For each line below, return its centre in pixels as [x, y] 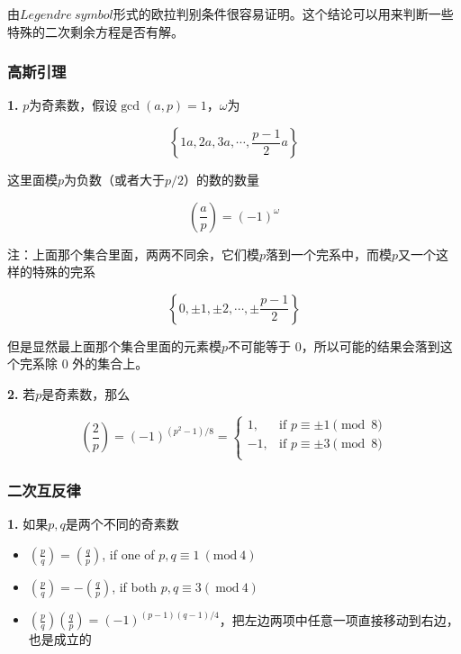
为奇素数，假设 [73, 105]
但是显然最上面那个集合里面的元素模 [114, 345]
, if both [134, 586]
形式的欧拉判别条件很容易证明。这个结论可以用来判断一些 [283, 14]
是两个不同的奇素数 [122, 524]
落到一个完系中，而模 [329, 254]
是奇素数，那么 [86, 393]
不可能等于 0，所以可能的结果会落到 [334, 345]
